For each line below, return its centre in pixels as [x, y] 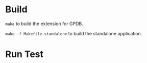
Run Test [24, 54]
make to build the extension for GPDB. [44, 24]
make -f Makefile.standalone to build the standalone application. [74, 33]
